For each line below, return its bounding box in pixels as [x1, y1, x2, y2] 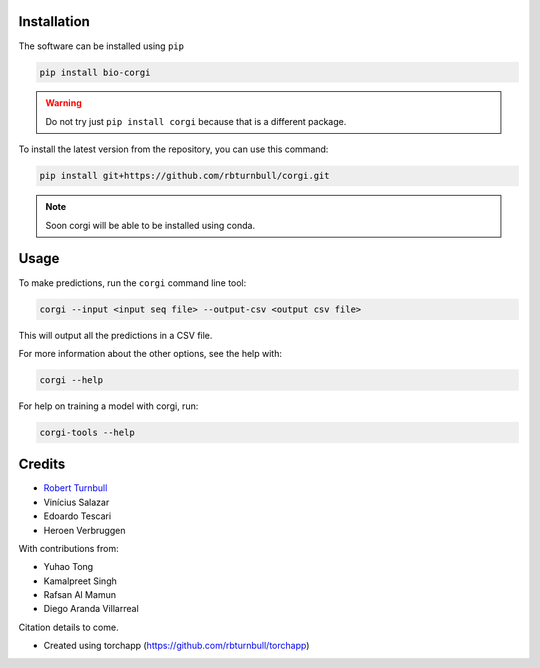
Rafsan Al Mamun [43, 589, 117, 601]
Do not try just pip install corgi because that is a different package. [45, 115, 347, 127]
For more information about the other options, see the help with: [18, 347, 282, 359]
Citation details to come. [18, 621, 119, 633]
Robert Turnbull [43, 482, 108, 494]
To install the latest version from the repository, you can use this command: [18, 143, 329, 155]
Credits [18, 456, 66, 473]
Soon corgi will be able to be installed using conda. [45, 219, 255, 231]
